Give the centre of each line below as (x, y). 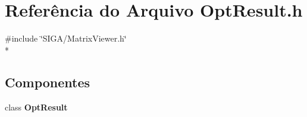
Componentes (48, 82)
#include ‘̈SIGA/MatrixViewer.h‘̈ (66, 38)
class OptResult (36, 107)
